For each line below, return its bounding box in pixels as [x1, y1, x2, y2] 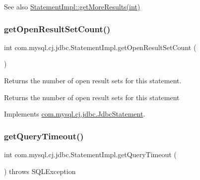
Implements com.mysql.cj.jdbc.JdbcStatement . [4, 109, 145, 119]
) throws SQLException [4, 166, 76, 176]
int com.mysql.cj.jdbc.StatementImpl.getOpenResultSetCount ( [4, 42, 197, 52]
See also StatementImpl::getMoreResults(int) [4, 1, 140, 11]
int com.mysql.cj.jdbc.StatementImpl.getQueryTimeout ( [4, 149, 177, 159]
